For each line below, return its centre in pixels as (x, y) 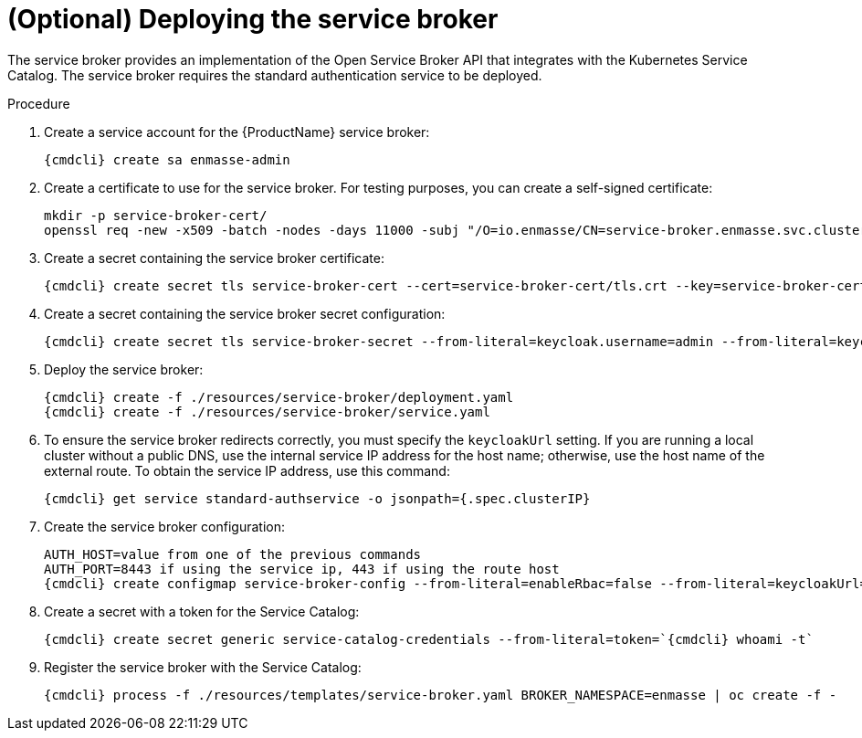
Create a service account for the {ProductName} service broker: (237, 132)
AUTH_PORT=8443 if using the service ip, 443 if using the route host (302, 569)
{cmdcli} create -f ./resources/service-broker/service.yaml (267, 411)
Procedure (39, 103)
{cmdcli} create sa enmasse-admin (167, 159)
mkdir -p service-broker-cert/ (156, 215)
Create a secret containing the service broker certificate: (214, 258)
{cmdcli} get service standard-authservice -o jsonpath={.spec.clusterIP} (317, 498)
